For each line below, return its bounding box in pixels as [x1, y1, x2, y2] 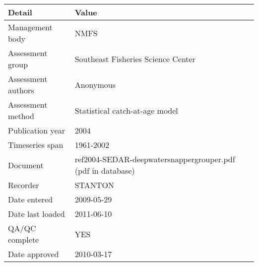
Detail [8, 6, 32, 18]
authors [8, 84, 34, 96]
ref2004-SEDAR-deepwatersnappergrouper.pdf [74, 153, 235, 165]
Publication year [8, 125, 65, 136]
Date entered [8, 194, 53, 205]
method [8, 110, 34, 122]
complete [8, 234, 39, 245]
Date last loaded [8, 208, 65, 219]
